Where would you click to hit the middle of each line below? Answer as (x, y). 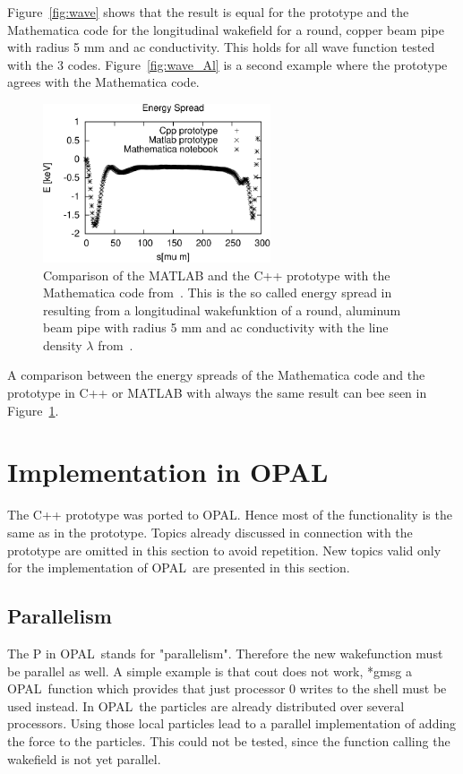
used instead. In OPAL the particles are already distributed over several (206, 705)
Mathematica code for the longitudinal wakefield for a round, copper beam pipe (226, 29)
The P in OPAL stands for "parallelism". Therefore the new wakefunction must (225, 653)
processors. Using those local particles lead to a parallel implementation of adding (232, 723)
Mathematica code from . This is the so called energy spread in (218, 292)
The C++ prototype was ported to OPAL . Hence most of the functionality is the (230, 515)
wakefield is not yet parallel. (84, 758)
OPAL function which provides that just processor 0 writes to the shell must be (227, 688)
